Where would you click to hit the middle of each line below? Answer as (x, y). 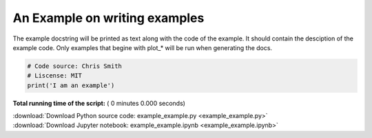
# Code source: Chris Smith (74, 66)
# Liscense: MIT (55, 76)
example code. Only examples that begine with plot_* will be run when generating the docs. (142, 47)
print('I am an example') (71, 85)
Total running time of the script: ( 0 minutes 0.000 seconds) (99, 103)
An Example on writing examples (108, 18)
